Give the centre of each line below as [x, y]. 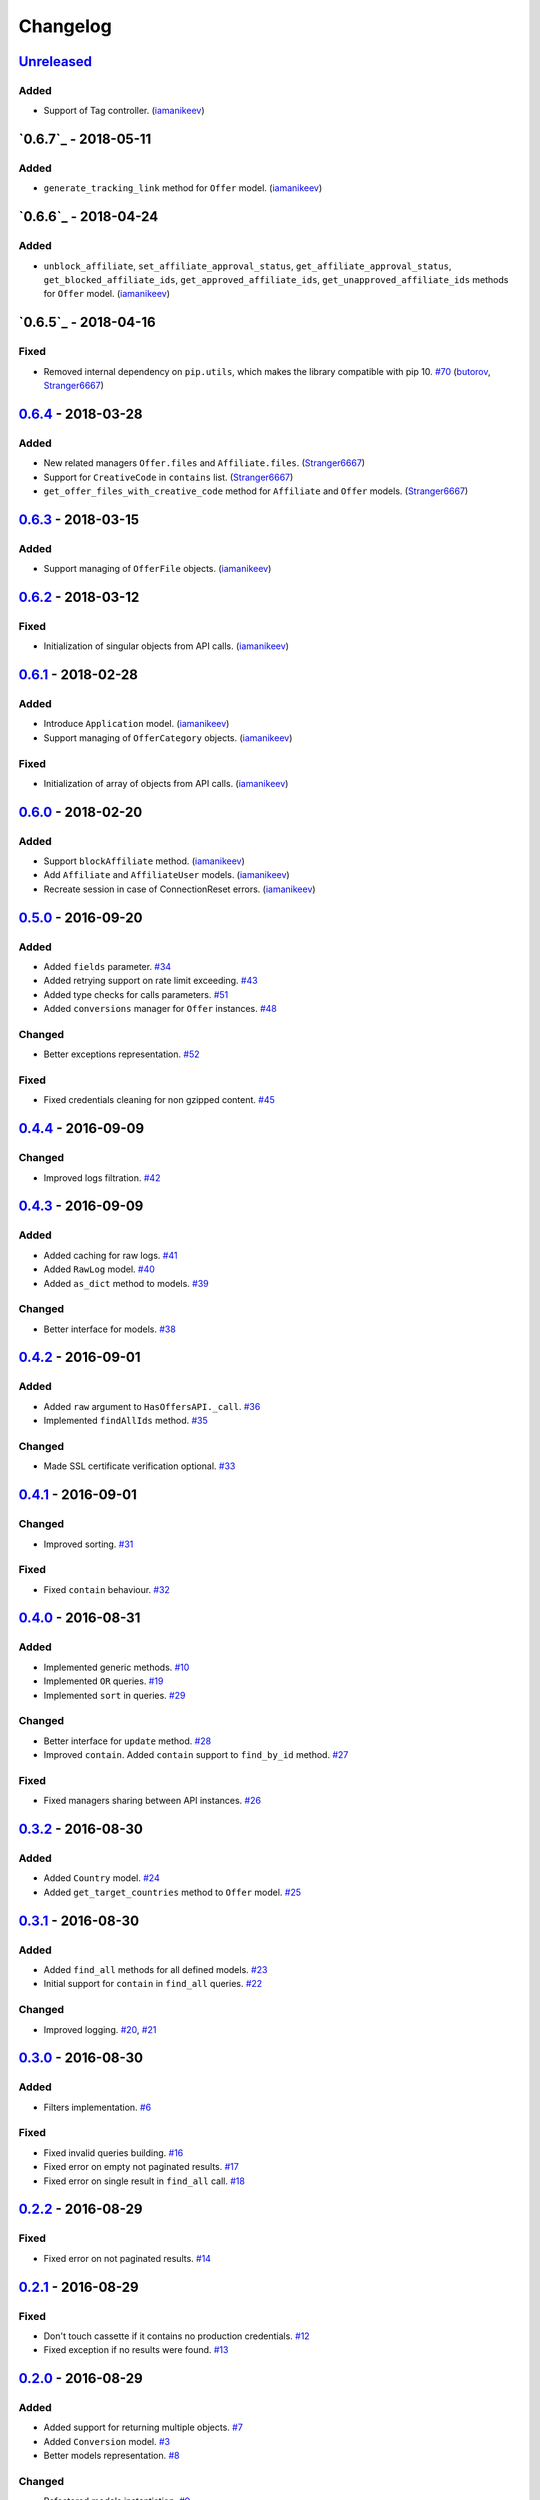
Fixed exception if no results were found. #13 [136, 2350]
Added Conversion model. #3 [106, 2441]
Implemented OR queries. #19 [103, 1681]
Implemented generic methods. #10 [116, 1667]
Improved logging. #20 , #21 [100, 2029]
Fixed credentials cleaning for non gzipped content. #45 [159, 1100]
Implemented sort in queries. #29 [114, 1695]
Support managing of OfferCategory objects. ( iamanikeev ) [168, 737]
